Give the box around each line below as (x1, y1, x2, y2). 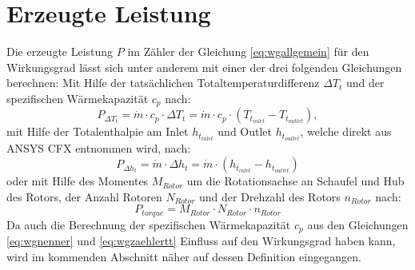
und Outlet (217, 123, 273, 140)
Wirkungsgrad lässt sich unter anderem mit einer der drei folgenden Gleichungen (6, 58, 402, 75)
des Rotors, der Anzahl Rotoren (6, 188, 162, 204)
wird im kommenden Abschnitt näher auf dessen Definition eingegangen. (6, 248, 361, 264)
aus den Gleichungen (307, 216, 409, 232)
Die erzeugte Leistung (6, 43, 114, 60)
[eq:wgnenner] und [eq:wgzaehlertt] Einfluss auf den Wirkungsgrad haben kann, (6, 232, 396, 249)
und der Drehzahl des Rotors (199, 188, 341, 204)
